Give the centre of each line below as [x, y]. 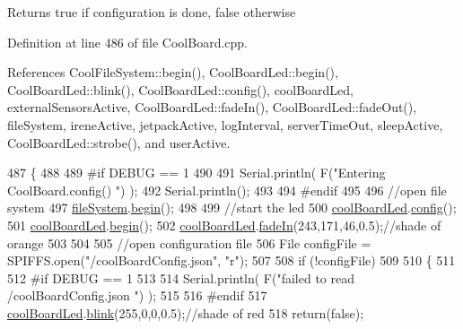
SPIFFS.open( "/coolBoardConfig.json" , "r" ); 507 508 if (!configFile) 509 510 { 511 [231, 260]
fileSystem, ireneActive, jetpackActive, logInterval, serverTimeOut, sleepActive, [225, 124]
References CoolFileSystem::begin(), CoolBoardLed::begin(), [173, 72]
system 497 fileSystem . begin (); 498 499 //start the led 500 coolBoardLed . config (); [232, 208]
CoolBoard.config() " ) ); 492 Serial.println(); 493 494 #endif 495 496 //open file [227, 190]
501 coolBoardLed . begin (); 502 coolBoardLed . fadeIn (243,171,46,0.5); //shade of [224, 225]
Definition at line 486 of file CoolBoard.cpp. [128, 42]
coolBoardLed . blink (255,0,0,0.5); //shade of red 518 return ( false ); [186, 312]
